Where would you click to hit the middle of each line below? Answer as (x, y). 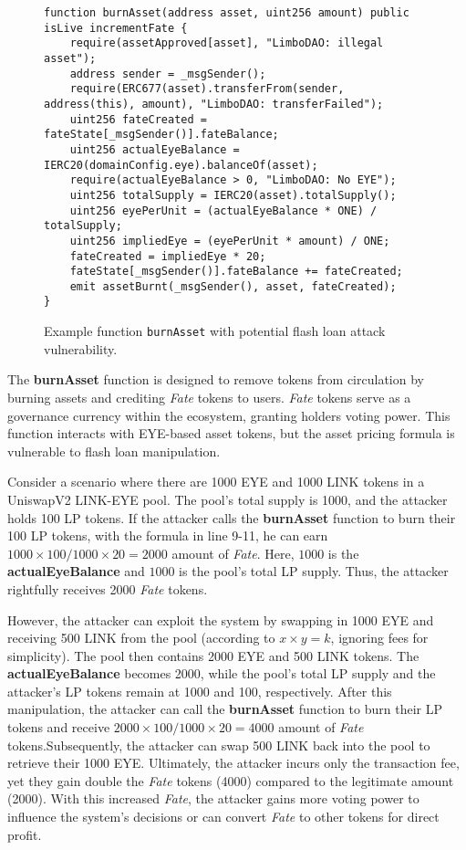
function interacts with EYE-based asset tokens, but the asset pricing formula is (231, 433)
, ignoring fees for (379, 638)
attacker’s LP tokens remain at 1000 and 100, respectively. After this (200, 691)
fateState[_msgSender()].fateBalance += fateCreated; (236, 272)
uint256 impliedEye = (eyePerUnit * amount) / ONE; (230, 241)
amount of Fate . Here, (233, 553)
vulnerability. (81, 348)
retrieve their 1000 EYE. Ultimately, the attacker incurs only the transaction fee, (233, 763)
